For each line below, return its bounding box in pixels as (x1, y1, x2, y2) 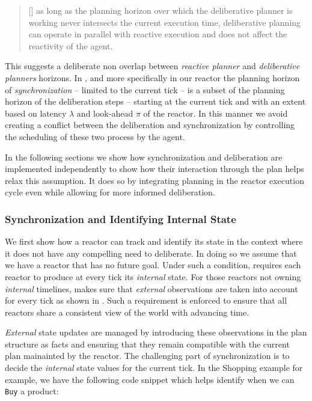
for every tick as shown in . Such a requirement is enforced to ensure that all (5, 294, 287, 307)
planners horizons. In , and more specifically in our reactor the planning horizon (5, 71, 300, 84)
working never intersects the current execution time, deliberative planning (28, 16, 301, 28)
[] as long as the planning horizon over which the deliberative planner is (28, 4, 293, 16)
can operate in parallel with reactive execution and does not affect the (28, 28, 287, 40)
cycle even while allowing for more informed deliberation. (5, 186, 215, 198)
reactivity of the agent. (28, 39, 113, 52)
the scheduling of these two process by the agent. (5, 130, 185, 142)
